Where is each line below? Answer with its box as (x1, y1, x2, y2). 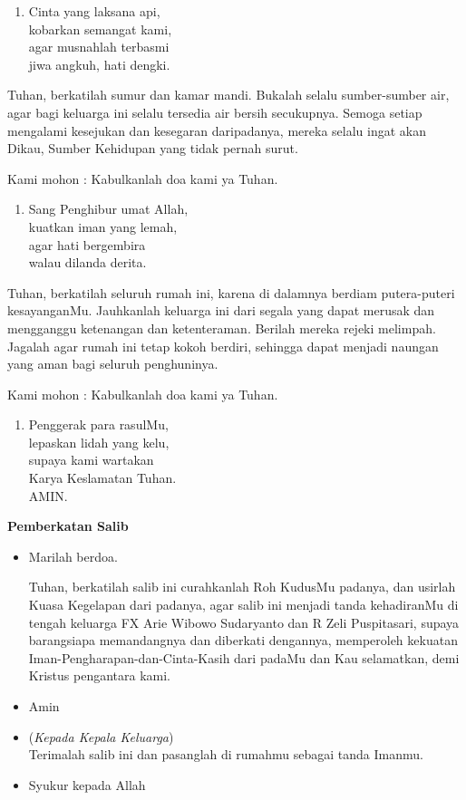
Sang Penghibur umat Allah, (28, 199, 189, 218)
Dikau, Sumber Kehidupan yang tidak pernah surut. (7, 139, 298, 158)
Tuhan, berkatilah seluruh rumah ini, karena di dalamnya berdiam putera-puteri (7, 283, 455, 302)
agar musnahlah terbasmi (28, 37, 170, 56)
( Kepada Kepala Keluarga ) (28, 727, 174, 746)
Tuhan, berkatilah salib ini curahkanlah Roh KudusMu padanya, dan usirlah (28, 577, 456, 596)
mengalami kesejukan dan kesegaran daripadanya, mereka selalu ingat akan (7, 120, 426, 140)
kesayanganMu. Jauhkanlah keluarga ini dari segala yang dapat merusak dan (7, 301, 435, 320)
